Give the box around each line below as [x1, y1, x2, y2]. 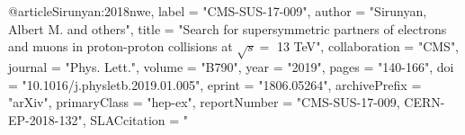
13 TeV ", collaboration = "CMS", [276, 37, 460, 56]
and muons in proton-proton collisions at [8, 37, 233, 56]
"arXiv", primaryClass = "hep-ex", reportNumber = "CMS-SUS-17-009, [8, 93, 400, 112]
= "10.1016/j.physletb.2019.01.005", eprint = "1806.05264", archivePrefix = [8, 75, 422, 94]
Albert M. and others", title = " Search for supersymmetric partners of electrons [8, 19, 447, 38]
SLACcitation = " [90, 110, 189, 129]
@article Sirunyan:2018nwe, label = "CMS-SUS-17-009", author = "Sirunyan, [8, 2, 427, 20]
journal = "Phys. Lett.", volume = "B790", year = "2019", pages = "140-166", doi [8, 57, 454, 76]
